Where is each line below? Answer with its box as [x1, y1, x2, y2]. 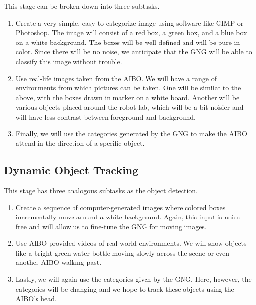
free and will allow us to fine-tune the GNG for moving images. [15, 221, 207, 231]
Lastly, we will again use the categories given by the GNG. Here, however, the [15, 274, 252, 284]
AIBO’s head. [15, 293, 57, 304]
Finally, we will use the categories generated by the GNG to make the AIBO [15, 128, 247, 138]
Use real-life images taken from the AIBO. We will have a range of [15, 73, 217, 83]
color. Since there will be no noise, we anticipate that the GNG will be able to [15, 46, 252, 57]
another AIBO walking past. [15, 257, 102, 267]
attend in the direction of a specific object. [15, 138, 145, 148]
